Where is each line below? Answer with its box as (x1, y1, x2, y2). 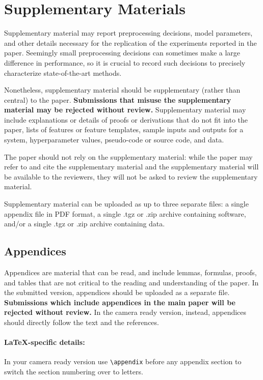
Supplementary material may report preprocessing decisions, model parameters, (4, 27, 253, 38)
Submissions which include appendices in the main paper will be (4, 297, 235, 307)
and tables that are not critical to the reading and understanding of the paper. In (4, 277, 259, 287)
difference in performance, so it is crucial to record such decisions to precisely (4, 57, 246, 68)
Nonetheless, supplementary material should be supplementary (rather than (4, 84, 241, 95)
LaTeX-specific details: (4, 337, 85, 347)
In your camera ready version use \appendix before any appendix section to (4, 356, 242, 367)
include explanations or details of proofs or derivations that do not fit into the (4, 114, 248, 125)
